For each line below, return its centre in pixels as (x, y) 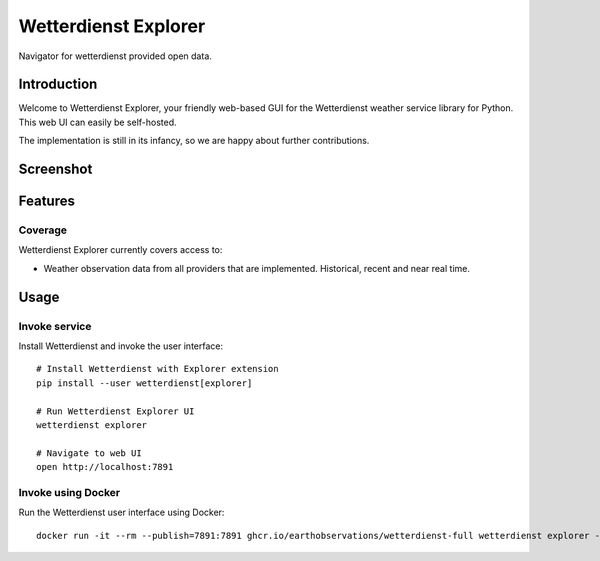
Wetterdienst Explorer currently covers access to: (120, 250)
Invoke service (55, 326)
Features (46, 201)
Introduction (58, 84)
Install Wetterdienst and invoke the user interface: (121, 346)
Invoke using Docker (69, 492)
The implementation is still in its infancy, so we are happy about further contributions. (194, 141)
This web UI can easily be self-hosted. (97, 122)
